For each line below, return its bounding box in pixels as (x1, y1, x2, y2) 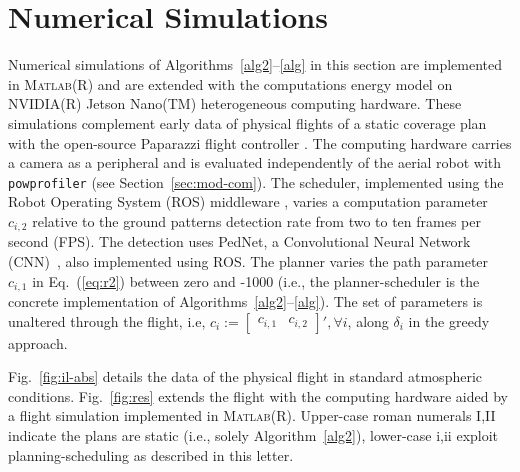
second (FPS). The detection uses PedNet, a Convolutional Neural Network (8, 231, 471, 252)
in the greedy (408, 310, 490, 331)
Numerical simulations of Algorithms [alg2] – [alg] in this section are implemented (8, 54, 503, 75)
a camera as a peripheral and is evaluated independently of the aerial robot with (8, 152, 502, 173)
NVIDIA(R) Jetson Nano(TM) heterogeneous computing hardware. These (8, 93, 462, 114)
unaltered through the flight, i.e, (8, 310, 206, 331)
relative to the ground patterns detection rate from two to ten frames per (32, 210, 481, 231)
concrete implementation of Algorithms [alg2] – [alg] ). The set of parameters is (8, 291, 483, 312)
